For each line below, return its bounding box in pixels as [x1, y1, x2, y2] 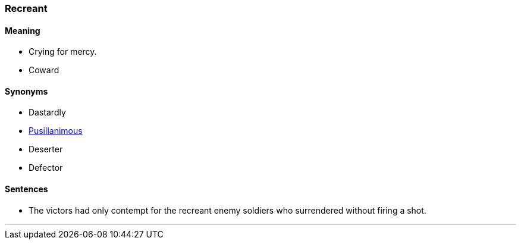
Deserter [29, 144, 63, 155]
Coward [29, 65, 59, 76]
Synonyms [5, 86, 48, 96]
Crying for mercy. [29, 46, 97, 57]
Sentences [5, 184, 48, 195]
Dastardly [29, 107, 66, 118]
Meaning [5, 25, 40, 36]
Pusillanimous [29, 126, 83, 136]
